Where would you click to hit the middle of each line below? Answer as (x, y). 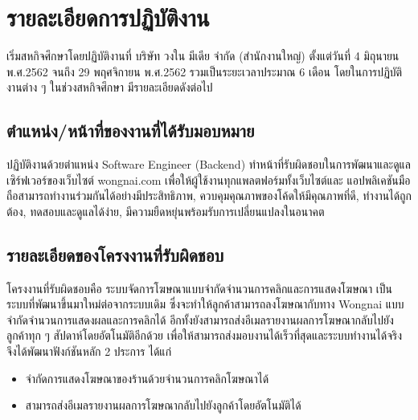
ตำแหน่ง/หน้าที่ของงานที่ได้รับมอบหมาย (131, 130)
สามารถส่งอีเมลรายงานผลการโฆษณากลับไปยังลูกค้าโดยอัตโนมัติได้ (163, 405)
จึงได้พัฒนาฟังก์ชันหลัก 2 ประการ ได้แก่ (89, 351)
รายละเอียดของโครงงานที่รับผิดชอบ (115, 254)
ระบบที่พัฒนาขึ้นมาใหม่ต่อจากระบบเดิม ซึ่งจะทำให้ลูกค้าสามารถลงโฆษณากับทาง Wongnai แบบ (205, 304)
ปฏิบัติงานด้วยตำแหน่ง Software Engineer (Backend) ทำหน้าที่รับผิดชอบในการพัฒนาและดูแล (209, 164)
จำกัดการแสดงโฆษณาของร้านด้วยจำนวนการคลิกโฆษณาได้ (147, 378)
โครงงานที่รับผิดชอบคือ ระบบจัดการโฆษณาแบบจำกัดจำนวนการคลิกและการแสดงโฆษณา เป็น (200, 288)
